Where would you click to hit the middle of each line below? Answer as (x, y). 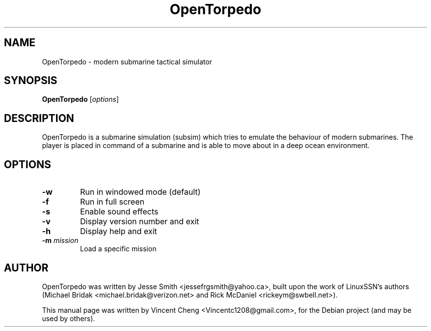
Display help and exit (119, 231)
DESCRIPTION (39, 118)
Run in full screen (112, 202)
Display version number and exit (139, 222)
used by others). (69, 318)
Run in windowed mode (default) (140, 192)
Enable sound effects (119, 212)
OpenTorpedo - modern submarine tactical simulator (127, 61)
